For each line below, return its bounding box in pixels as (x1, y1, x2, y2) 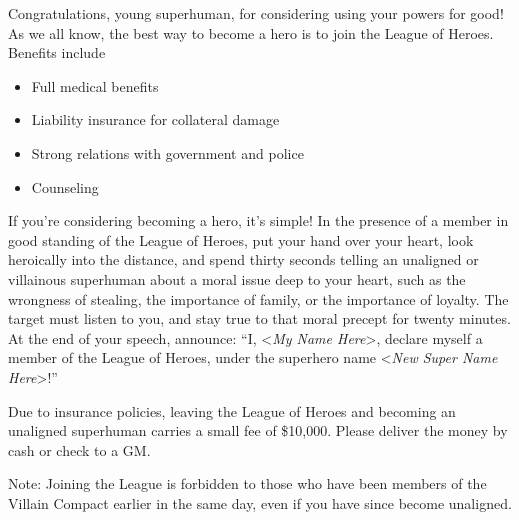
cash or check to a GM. (8, 439, 151, 460)
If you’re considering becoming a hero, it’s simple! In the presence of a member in (8, 210, 509, 231)
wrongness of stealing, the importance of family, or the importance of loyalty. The (8, 288, 509, 309)
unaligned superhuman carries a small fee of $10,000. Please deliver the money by (8, 420, 508, 441)
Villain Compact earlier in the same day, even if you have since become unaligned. (8, 492, 512, 513)
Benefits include (8, 42, 106, 63)
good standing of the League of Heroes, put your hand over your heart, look (8, 229, 474, 250)
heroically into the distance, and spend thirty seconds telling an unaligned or (8, 249, 479, 270)
